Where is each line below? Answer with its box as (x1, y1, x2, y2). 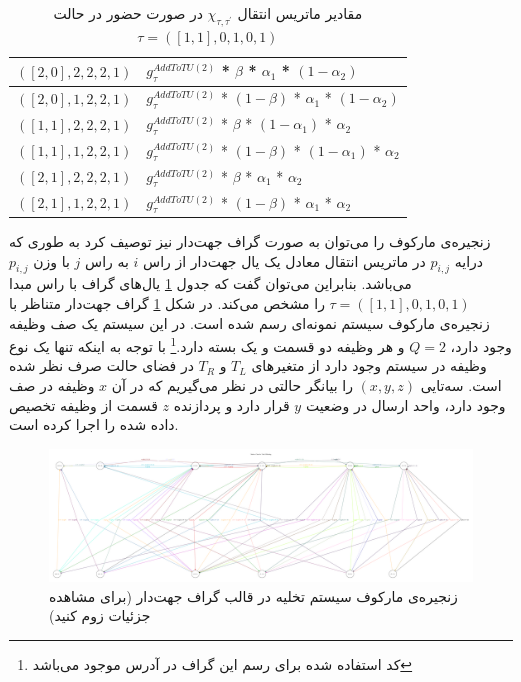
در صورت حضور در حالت (53, 3, 203, 23)
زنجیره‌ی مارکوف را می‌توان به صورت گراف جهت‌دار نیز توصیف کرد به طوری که (9, 230, 491, 251)
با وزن (33, 250, 70, 271)
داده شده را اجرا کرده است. (9, 414, 179, 435)
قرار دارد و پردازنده (173, 394, 290, 415)
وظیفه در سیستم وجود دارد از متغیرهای (251, 355, 487, 376)
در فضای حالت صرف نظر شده (9, 355, 194, 376)
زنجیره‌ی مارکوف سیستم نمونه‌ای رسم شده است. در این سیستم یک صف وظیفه (9, 312, 490, 333)
